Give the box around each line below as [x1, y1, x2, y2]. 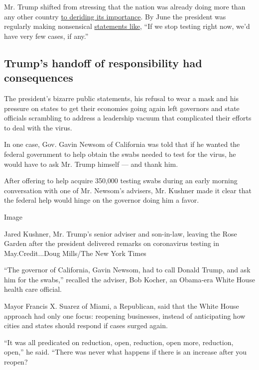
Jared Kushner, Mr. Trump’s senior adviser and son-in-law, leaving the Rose [4, 228, 237, 239]
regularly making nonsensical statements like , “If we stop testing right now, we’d [4, 21, 250, 31]
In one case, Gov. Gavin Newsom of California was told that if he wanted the [4, 139, 240, 149]
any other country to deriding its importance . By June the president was [4, 11, 226, 21]
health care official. [4, 284, 62, 294]
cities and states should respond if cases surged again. [4, 320, 168, 331]
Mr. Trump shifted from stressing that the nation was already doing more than [4, 1, 246, 11]
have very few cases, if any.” [4, 30, 89, 41]
